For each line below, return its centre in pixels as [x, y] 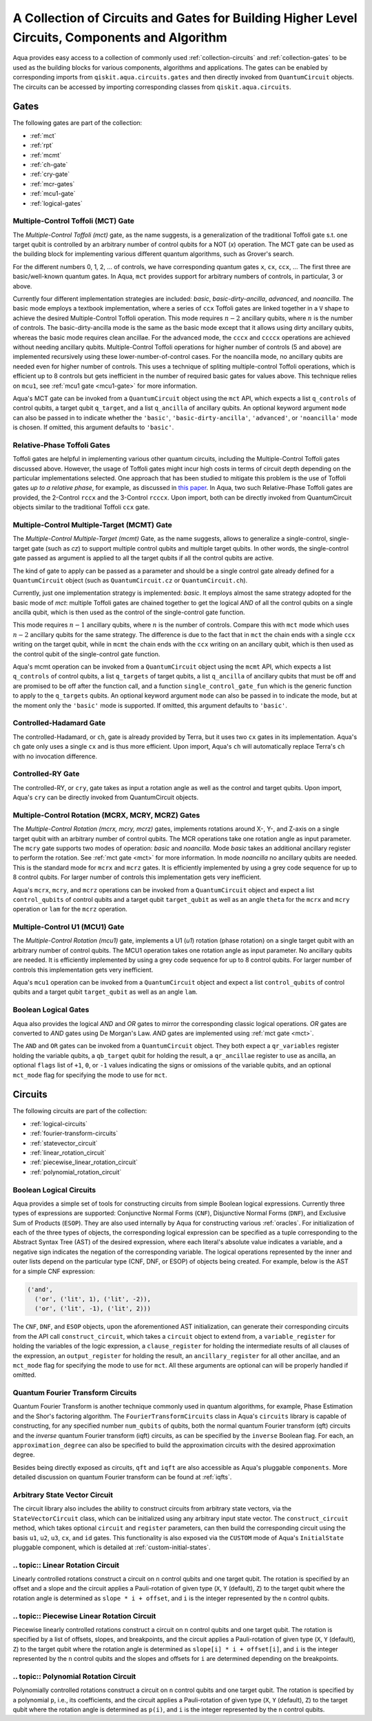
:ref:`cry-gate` [50, 174]
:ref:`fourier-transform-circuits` [74, 1133]
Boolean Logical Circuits [54, 1190]
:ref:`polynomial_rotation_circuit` [76, 1172]
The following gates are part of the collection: [77, 123]
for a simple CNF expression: [54, 1271]
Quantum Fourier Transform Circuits [75, 1393]
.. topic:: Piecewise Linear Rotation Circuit [84, 1616]
